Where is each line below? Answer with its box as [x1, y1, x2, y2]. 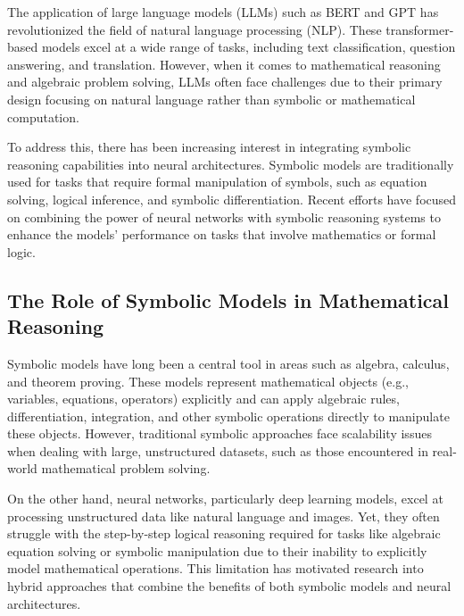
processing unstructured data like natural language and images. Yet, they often [7, 506, 440, 525]
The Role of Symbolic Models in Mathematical [7, 286, 450, 313]
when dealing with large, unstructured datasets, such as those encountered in [7, 441, 428, 460]
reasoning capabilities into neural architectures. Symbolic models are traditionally [7, 154, 454, 173]
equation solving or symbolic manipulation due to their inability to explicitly [7, 541, 427, 560]
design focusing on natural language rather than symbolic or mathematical [7, 89, 416, 108]
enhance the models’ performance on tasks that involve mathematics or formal [7, 225, 436, 244]
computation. [7, 107, 79, 126]
